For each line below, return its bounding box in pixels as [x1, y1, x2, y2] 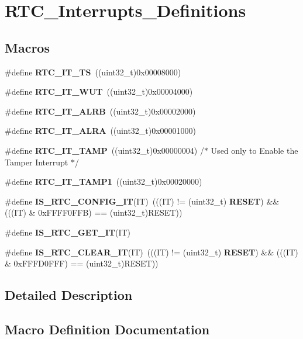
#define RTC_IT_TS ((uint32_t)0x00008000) [5, 65, 181, 78]
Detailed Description [5, 286, 133, 304]
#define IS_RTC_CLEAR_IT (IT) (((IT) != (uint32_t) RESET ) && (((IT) [5, 245, 298, 258]
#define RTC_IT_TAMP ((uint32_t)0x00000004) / [5, 144, 204, 156]
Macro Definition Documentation [5, 320, 210, 338]
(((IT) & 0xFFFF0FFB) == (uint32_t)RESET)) [5, 206, 183, 219]
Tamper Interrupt [5, 155, 68, 168]
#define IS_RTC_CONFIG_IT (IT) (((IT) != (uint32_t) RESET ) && [5, 195, 280, 207]
